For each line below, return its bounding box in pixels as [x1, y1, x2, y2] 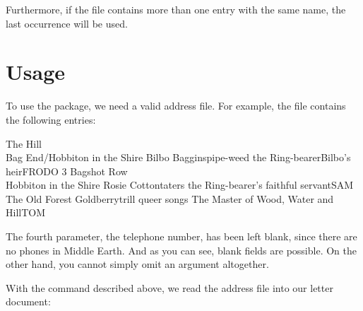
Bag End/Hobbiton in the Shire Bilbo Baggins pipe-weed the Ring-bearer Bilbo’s [6, 150, 351, 165]
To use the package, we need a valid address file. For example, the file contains [6, 98, 346, 113]
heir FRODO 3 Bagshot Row [6, 163, 128, 178]
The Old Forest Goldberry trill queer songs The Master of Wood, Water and [6, 191, 334, 206]
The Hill [6, 136, 42, 151]
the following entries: [6, 112, 96, 127]
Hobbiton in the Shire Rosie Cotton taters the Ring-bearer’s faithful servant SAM [6, 177, 354, 192]
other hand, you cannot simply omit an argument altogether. [6, 257, 269, 271]
